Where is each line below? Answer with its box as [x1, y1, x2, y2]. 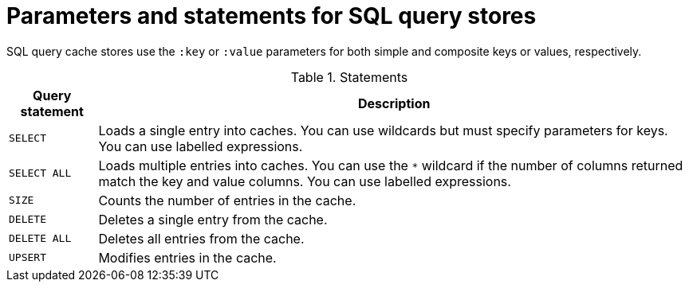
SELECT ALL [9, 167, 72, 180]
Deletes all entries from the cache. [98, 230, 305, 247]
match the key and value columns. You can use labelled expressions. [98, 173, 511, 189]
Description [357, 95, 431, 111]
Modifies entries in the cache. [98, 249, 277, 266]
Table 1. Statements [290, 68, 408, 85]
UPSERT [9, 251, 46, 264]
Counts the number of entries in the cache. [98, 192, 356, 208]
